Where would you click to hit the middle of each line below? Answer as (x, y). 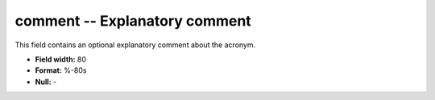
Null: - (46, 82)
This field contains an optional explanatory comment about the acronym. (135, 45)
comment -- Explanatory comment (133, 21)
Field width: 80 (61, 59)
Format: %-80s (61, 70)
